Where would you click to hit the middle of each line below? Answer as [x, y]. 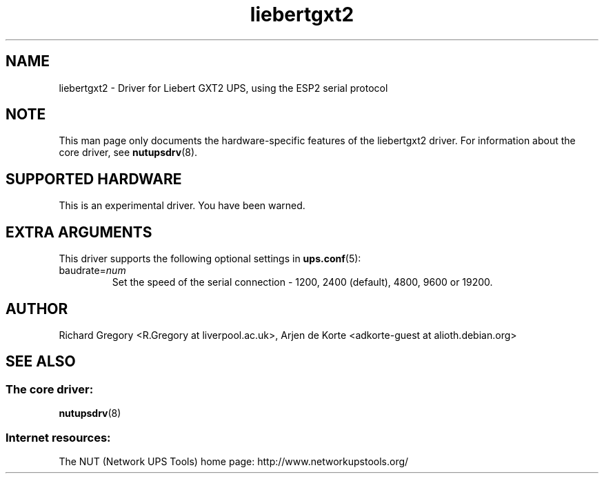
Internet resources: [58, 437]
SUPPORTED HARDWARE [94, 179]
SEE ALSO [41, 362]
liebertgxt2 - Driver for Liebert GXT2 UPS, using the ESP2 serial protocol [223, 88]
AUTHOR [37, 309]
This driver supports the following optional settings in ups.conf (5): [210, 259]
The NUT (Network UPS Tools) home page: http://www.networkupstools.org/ [234, 461]
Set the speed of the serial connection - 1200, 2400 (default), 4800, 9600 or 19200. [302, 282]
